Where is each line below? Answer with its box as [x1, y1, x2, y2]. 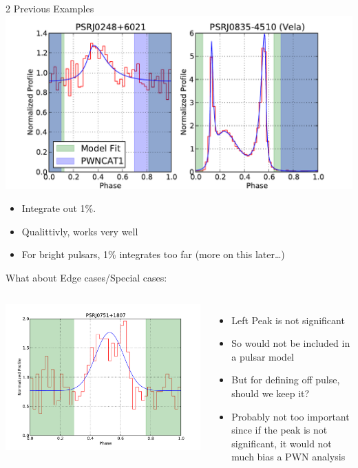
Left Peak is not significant [231, 312, 345, 327]
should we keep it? [231, 385, 310, 400]
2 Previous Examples [6, 1, 94, 15]
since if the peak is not [231, 423, 328, 437]
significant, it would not [231, 436, 332, 450]
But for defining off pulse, [231, 372, 340, 387]
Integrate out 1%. [21, 201, 96, 215]
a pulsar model [231, 349, 294, 363]
